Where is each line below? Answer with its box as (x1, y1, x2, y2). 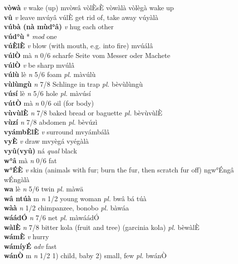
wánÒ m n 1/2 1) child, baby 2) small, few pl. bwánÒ (4, 250, 167, 261)
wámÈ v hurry (4, 231, 49, 242)
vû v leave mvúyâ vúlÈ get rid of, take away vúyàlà (4, 12, 159, 22)
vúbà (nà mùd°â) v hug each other (4, 21, 114, 32)
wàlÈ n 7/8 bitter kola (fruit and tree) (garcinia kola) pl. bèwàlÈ (4, 222, 199, 232)
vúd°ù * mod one (4, 31, 57, 41)
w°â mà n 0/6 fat (4, 155, 57, 165)
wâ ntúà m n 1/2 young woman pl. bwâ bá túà (4, 193, 147, 203)
